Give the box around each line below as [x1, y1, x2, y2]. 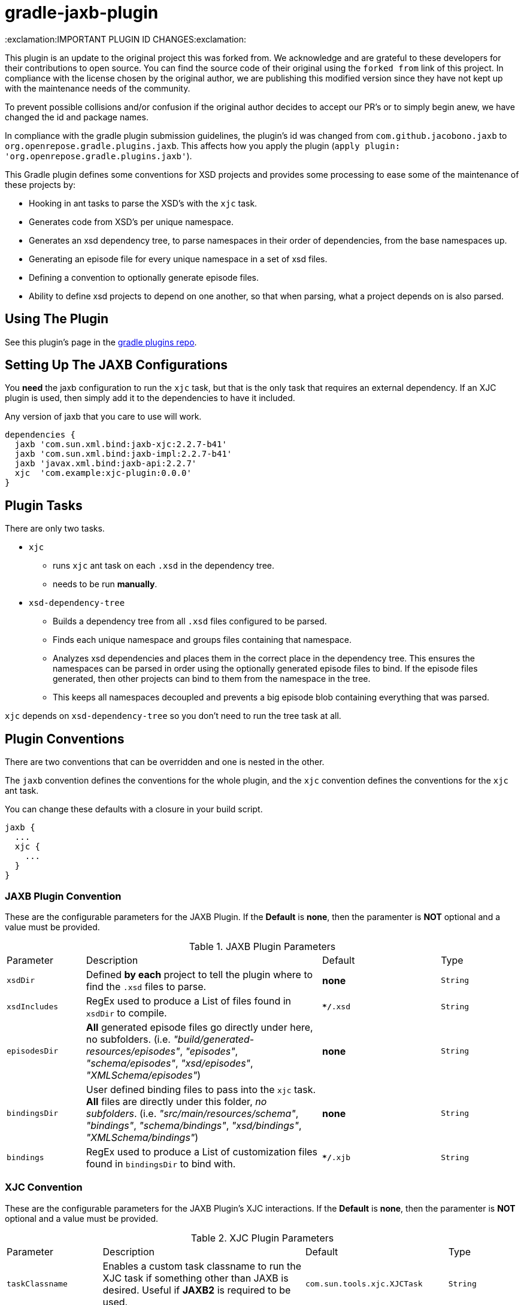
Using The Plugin [5, 311, 109, 327]
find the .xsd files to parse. [86, 980, 207, 993]
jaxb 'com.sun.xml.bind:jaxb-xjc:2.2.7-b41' [14, 439, 227, 450]
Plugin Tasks [5, 497, 83, 513]
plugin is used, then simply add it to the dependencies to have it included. [5, 393, 295, 403]
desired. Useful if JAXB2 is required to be [102, 1283, 291, 1296]
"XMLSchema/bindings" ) [86, 1131, 199, 1143]
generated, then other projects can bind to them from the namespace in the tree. [53, 673, 371, 684]
